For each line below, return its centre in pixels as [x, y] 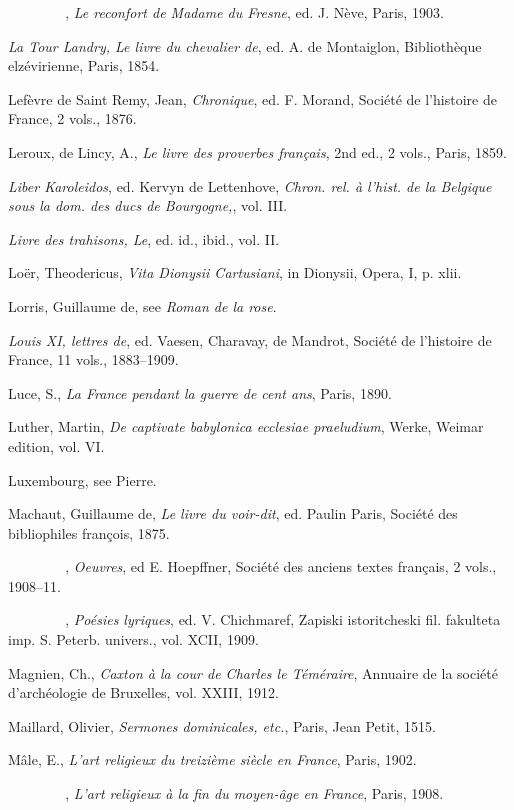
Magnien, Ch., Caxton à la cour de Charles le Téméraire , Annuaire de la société [253, 672]
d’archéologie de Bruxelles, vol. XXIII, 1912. [144, 692]
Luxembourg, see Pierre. [82, 479]
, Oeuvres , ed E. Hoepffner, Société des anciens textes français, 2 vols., [281, 566]
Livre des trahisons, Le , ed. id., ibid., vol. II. [144, 238]
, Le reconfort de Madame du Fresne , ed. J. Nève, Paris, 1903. [254, 12]
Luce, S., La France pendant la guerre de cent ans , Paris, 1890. [200, 392]
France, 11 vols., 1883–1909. [93, 359]
